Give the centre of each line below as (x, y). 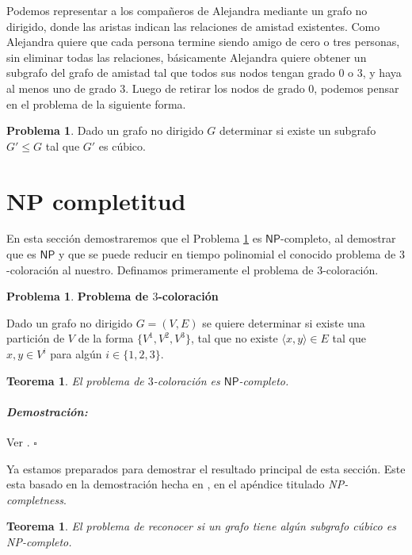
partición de (36, 338)
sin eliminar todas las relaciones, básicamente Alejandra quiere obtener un (187, 57)
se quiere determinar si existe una (284, 322)
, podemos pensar (357, 88)
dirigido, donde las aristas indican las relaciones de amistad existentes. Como (193, 26)
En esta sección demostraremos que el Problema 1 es (134, 238)
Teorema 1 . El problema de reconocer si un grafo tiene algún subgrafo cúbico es (201, 526)
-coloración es (187, 380)
